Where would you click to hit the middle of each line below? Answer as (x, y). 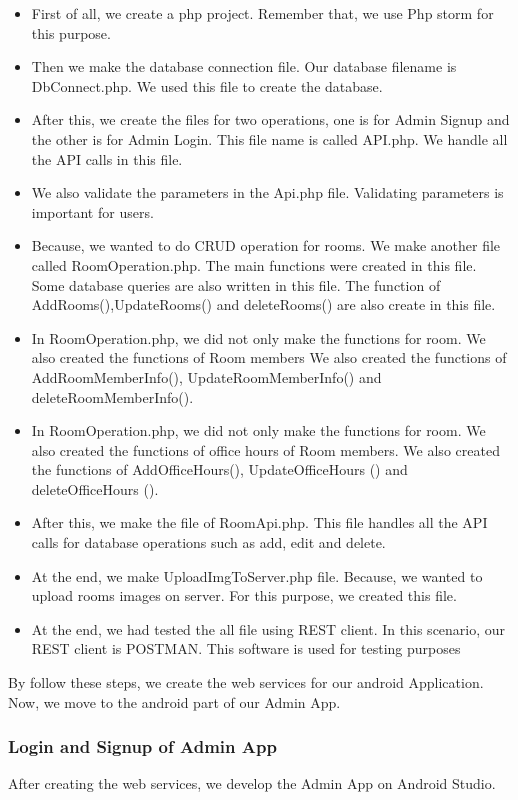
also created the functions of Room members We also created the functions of (269, 357)
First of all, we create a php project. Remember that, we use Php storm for (262, 13)
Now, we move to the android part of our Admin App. (174, 701)
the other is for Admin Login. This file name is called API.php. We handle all (269, 138)
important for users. (92, 211)
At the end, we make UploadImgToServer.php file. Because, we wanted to (257, 575)
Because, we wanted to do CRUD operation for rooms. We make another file (266, 245)
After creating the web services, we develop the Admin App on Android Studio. (252, 783)
